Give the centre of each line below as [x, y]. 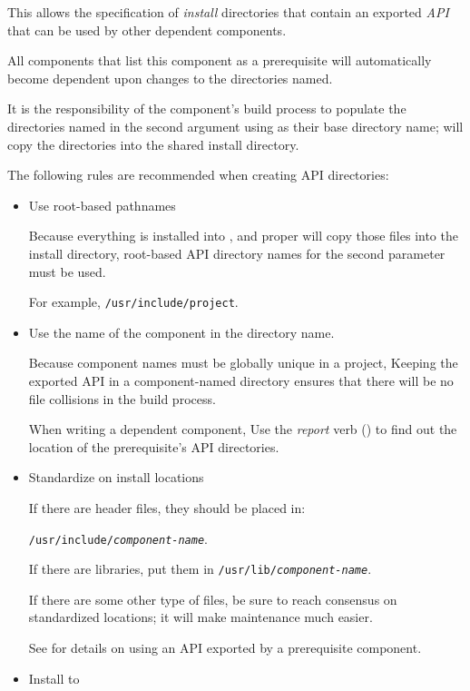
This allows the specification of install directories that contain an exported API [228, 12]
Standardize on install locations [116, 477]
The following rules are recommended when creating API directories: [198, 175]
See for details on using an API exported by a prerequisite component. [225, 648]
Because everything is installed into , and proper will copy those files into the [243, 236]
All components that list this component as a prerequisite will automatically [220, 60]
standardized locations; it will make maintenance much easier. [201, 617]
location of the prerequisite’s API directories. [154, 446]
